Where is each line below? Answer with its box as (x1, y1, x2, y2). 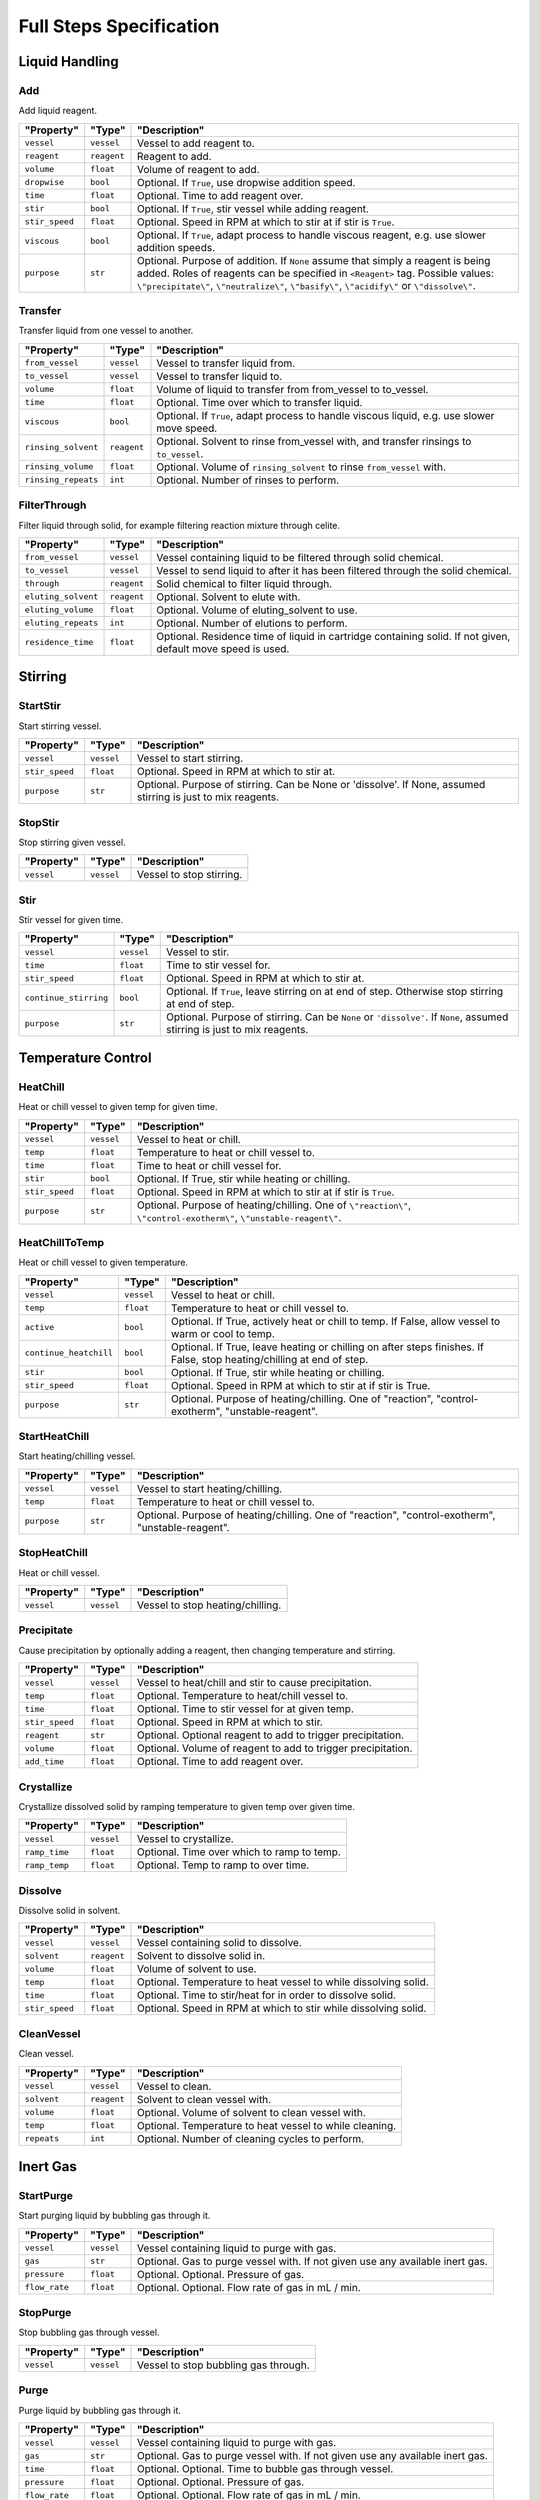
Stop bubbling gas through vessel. (18, 2326, 160, 2339)
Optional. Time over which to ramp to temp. (136, 1845, 342, 1859)
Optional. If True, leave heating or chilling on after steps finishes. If (170, 1340, 485, 1354)
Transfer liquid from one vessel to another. (18, 325, 194, 337)
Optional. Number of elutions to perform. (156, 616, 348, 630)
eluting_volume (24, 605, 94, 615)
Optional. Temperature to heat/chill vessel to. (136, 1689, 349, 1703)
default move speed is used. (156, 641, 290, 655)
